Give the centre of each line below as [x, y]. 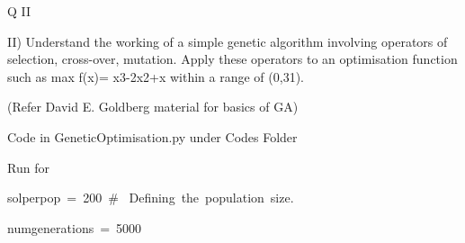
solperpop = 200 [55, 198]
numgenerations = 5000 [75, 227]
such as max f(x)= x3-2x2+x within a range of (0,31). [156, 76]
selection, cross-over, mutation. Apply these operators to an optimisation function [232, 59]
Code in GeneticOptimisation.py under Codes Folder [152, 136]
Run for [28, 167]
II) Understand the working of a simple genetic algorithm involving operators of [228, 41]
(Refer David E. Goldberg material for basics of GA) [153, 107]
